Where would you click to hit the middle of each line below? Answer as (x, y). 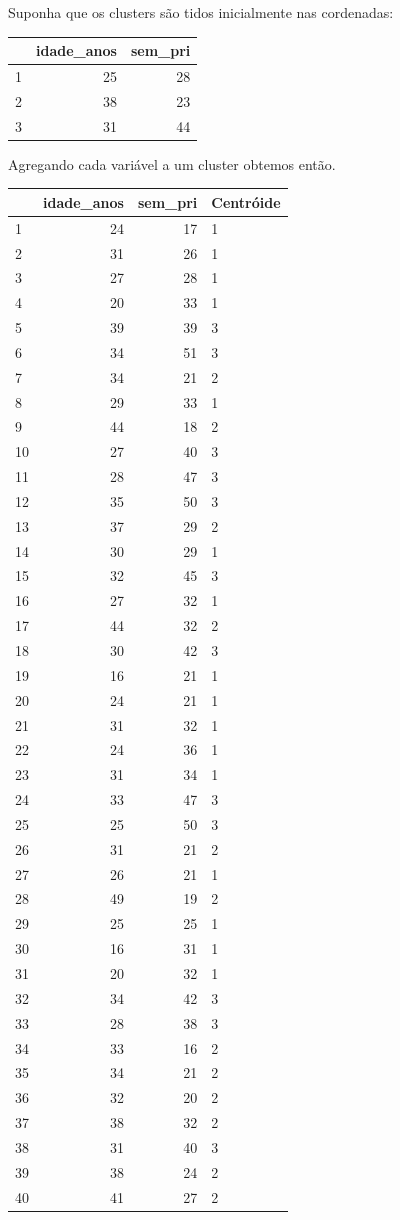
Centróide (246, 201)
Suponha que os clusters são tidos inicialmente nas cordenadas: (201, 12)
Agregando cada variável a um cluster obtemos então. (172, 163)
